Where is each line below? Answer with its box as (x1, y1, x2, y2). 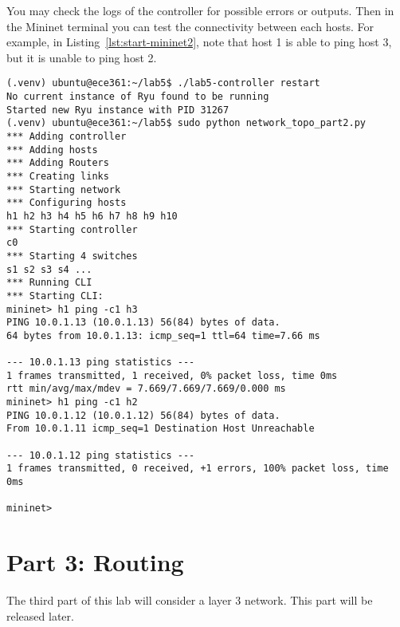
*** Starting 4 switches (6, 250, 138, 262)
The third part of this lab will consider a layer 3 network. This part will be (6, 592, 373, 609)
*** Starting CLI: (6, 290, 104, 302)
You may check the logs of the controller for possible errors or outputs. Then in (6, 2, 394, 18)
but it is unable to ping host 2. (6, 49, 157, 65)
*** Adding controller (6, 131, 127, 142)
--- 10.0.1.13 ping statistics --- (6, 357, 195, 369)
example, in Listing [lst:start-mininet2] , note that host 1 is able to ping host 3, (6, 34, 392, 50)
